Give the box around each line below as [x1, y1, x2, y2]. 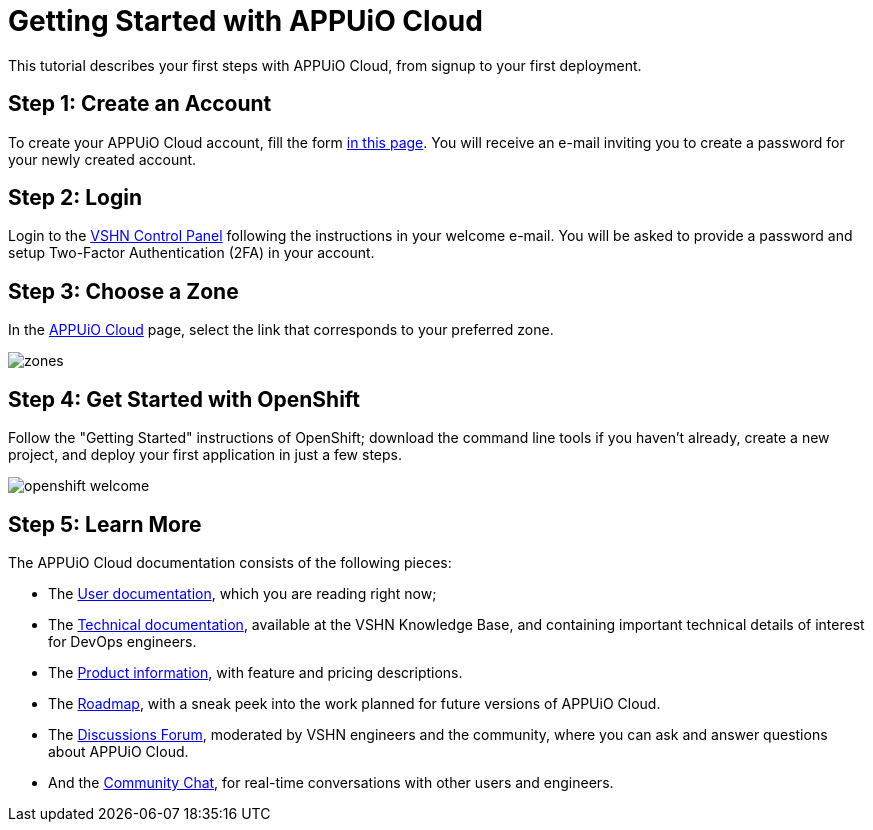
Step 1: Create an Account [8, 91, 272, 117]
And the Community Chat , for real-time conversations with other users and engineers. [48, 773, 614, 791]
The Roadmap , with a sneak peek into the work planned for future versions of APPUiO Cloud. [48, 694, 661, 712]
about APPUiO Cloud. [48, 742, 189, 760]
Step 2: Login [8, 185, 142, 211]
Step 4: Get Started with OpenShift [8, 386, 361, 412]
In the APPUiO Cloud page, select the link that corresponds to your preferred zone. [8, 321, 554, 339]
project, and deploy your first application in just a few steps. [8, 446, 402, 464]
